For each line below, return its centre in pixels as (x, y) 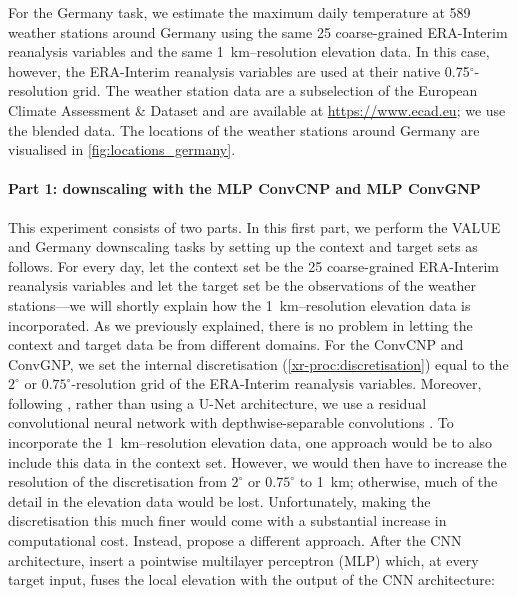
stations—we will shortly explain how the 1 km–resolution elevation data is (239, 304)
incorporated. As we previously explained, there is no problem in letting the (240, 324)
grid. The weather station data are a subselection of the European (275, 90)
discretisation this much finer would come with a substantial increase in (227, 520)
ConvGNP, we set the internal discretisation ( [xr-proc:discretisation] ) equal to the (258, 363)
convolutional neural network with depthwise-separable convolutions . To (231, 422)
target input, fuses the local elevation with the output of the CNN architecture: (251, 579)
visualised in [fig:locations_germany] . (122, 149)
